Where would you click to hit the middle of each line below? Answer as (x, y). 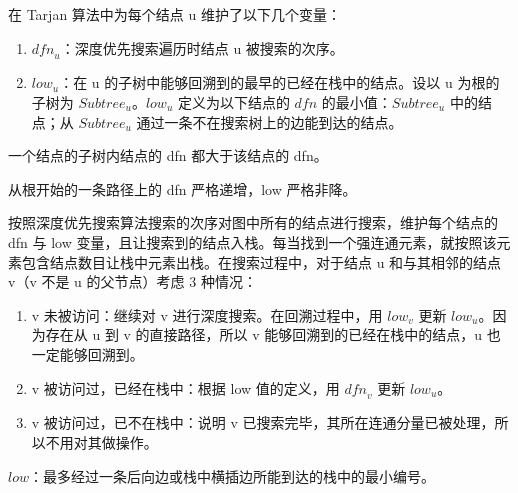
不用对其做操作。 (101, 441)
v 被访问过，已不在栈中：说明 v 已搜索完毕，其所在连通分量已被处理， (263, 422)
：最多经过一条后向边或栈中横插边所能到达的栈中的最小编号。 (232, 475)
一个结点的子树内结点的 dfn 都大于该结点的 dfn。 (168, 155)
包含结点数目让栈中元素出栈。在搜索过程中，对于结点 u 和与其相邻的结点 (261, 261)
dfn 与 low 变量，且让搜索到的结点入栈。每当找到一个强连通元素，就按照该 (252, 241)
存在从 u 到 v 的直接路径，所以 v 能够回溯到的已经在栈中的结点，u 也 (273, 334)
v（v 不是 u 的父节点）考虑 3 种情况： (132, 281)
